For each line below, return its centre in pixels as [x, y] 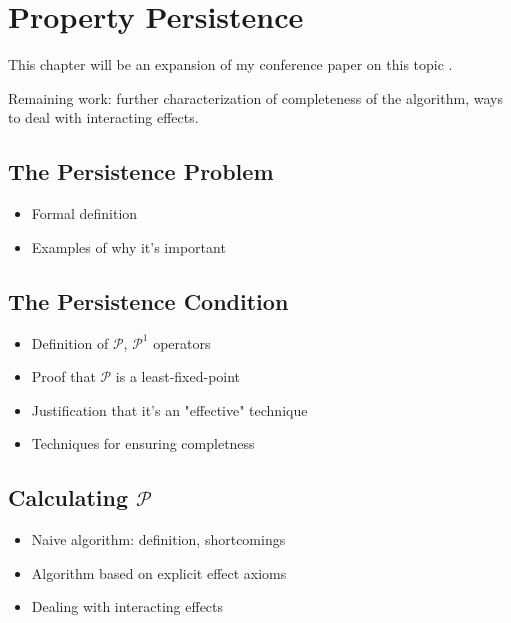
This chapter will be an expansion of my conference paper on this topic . [230, 64]
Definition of [70, 342]
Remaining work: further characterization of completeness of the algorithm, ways [255, 97]
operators [182, 342]
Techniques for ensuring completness [143, 443]
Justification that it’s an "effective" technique [169, 409]
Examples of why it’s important [128, 246]
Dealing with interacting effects [127, 606]
